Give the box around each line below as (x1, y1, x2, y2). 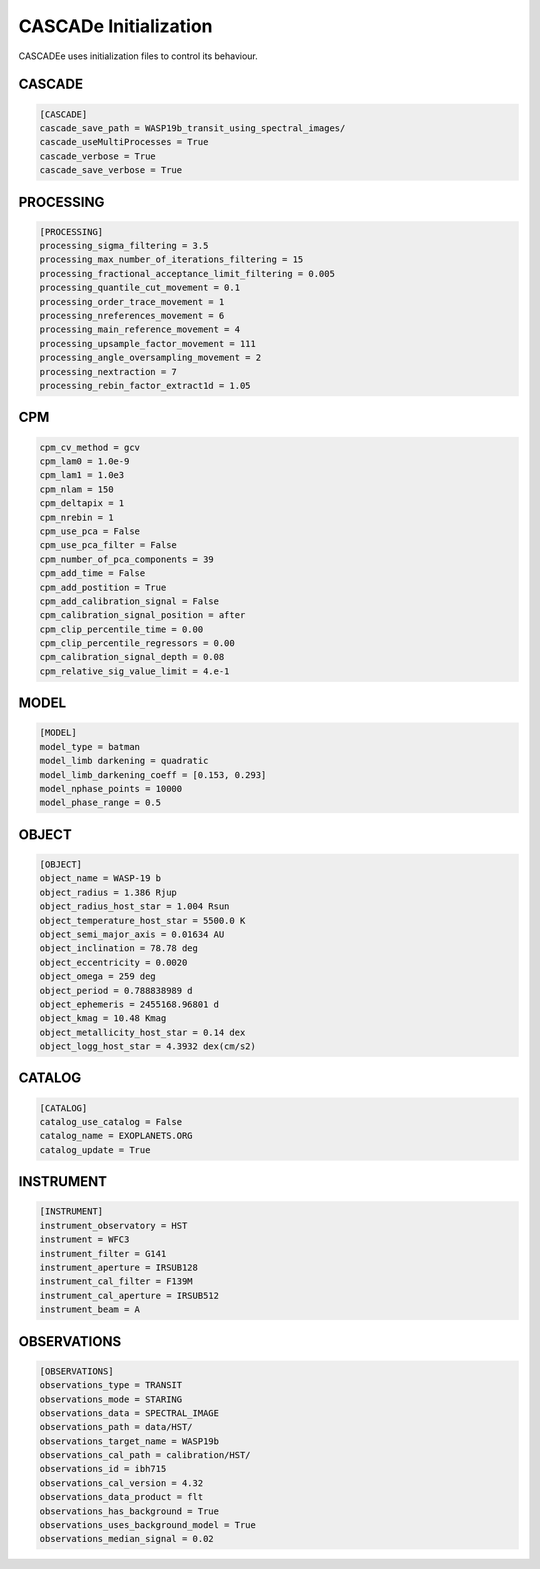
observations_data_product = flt (39, 1491, 204, 1503)
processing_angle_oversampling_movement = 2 (39, 352, 262, 364)
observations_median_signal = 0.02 (39, 1533, 214, 1545)
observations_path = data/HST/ (39, 1421, 194, 1433)
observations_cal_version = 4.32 (39, 1477, 204, 1489)
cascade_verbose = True (39, 150, 157, 162)
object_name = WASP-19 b (39, 873, 162, 884)
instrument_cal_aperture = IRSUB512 (39, 1290, 220, 1301)
